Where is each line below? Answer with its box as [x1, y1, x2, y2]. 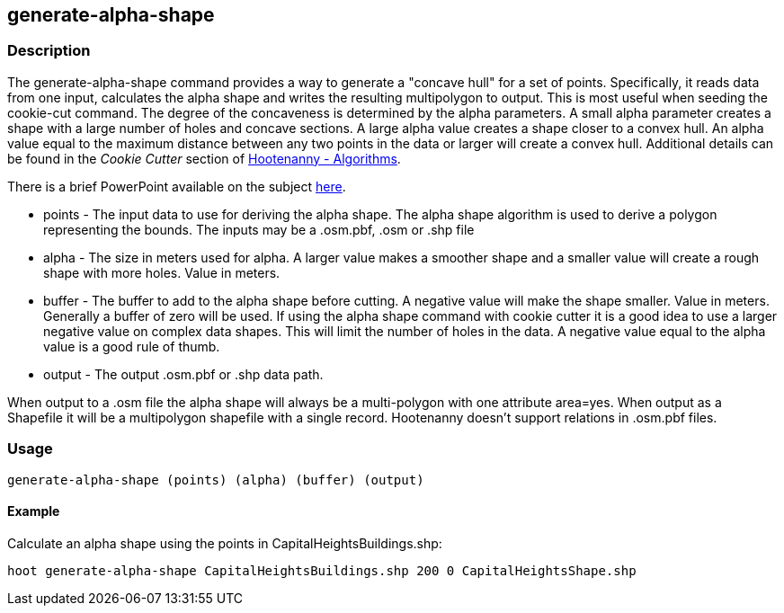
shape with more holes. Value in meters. [43, 264, 281, 280]
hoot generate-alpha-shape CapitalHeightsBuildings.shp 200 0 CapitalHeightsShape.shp [7, 563, 637, 578]
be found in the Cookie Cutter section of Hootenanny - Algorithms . [7, 150, 401, 166]
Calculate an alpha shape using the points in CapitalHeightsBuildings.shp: [7, 535, 442, 551]
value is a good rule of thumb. [43, 338, 220, 354]
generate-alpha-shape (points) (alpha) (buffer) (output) [7, 472, 424, 487]
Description [7, 41, 91, 60]
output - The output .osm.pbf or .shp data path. [43, 366, 324, 382]
